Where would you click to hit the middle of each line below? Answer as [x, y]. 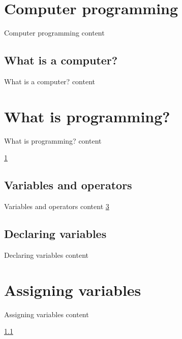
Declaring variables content [47, 255]
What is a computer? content [50, 81]
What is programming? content [53, 140]
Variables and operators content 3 [57, 206]
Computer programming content [54, 33]
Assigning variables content [47, 314]
